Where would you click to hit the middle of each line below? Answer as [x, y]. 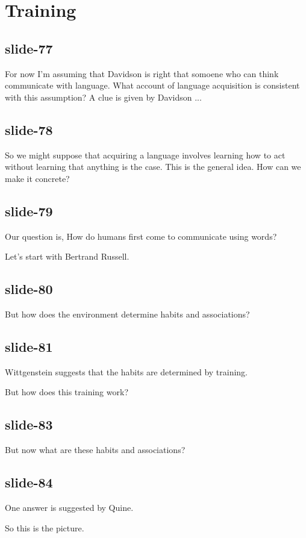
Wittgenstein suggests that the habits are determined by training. [126, 371]
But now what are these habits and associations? [95, 450]
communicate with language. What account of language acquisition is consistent [152, 85]
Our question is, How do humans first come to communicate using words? [141, 236]
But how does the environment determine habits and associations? [127, 314]
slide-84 [29, 482]
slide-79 [29, 211]
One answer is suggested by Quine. [69, 507]
